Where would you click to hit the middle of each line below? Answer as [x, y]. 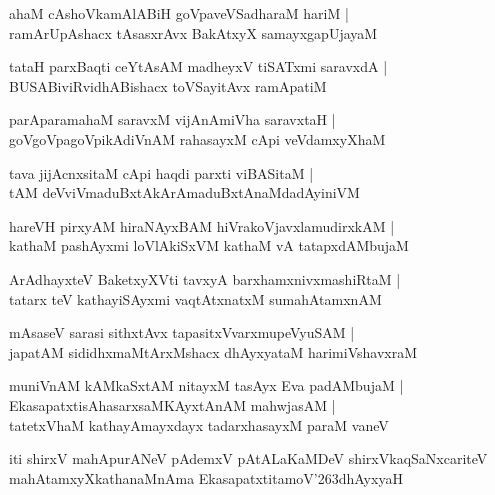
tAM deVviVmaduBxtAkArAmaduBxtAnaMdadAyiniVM [184, 192]
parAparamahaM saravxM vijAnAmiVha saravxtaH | [172, 119]
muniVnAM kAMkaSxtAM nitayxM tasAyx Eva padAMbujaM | [206, 385]
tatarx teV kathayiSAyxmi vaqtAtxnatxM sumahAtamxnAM [195, 298]
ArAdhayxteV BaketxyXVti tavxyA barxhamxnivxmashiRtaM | [205, 278]
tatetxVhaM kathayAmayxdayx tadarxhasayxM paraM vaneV [199, 424]
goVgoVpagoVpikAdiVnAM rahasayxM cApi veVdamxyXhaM [197, 138]
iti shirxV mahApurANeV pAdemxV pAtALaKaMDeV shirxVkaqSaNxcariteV [248, 458]
